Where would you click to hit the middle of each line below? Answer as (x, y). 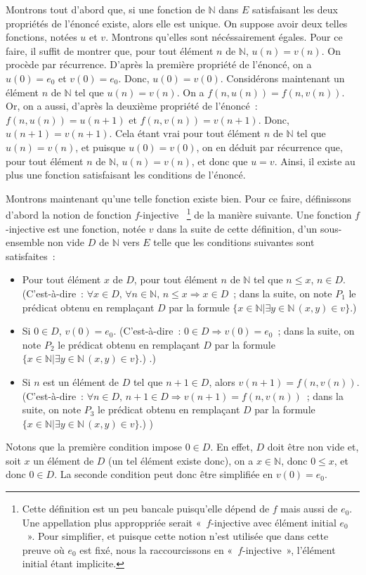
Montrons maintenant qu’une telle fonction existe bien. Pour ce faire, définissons (178, 198)
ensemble (25, 242)
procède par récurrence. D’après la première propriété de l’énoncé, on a (159, 64)
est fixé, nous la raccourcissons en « (156, 549)
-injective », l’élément (289, 549)
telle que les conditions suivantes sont (234, 242)
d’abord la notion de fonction (68, 214)
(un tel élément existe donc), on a (181, 460)
